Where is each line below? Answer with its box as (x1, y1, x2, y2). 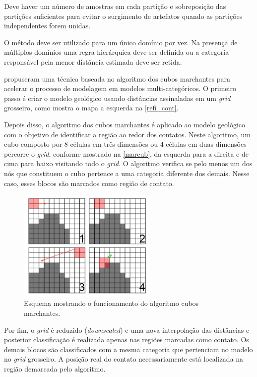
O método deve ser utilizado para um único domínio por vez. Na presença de (4, 37, 238, 47)
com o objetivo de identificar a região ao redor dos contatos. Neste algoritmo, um (4, 129, 251, 139)
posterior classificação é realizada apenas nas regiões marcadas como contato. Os (4, 334, 249, 345)
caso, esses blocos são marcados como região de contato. (4, 178, 174, 188)
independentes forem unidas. (4, 20, 91, 31)
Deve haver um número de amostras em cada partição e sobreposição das (4, 1, 226, 11)
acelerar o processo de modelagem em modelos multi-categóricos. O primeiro (4, 83, 236, 94)
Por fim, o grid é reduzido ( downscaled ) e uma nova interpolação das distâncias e (4, 324, 250, 335)
